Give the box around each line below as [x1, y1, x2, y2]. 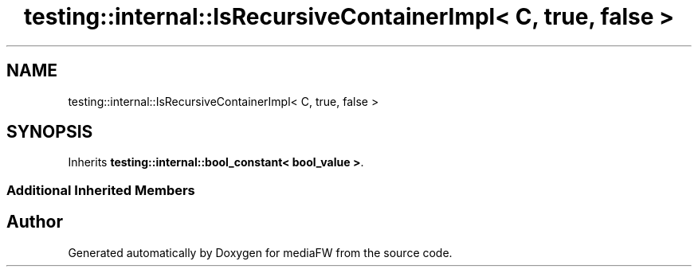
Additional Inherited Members [6, 181, 195, 198]
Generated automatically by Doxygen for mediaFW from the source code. [68, 245, 453, 259]
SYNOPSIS [6, 122, 93, 142]
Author [6, 212, 63, 232]
